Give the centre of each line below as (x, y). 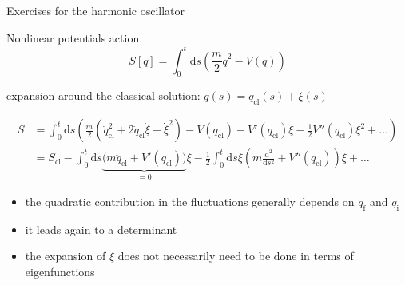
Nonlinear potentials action (73, 37)
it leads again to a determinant (101, 229)
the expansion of (66, 256)
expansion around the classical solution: (103, 95)
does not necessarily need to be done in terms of (236, 256)
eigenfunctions (60, 271)
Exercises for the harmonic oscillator (96, 10)
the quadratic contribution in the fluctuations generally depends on (190, 201)
